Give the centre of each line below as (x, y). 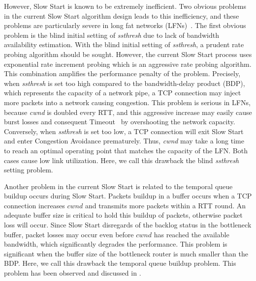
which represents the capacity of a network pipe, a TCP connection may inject (123, 93)
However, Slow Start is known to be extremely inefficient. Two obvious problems (125, 6)
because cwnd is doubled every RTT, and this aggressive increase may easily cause (128, 112)
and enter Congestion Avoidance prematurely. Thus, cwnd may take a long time (124, 141)
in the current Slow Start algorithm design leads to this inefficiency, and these (122, 15)
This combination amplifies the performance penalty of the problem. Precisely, (122, 73)
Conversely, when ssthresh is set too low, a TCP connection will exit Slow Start (124, 131)
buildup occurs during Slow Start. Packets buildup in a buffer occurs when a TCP (128, 196)
